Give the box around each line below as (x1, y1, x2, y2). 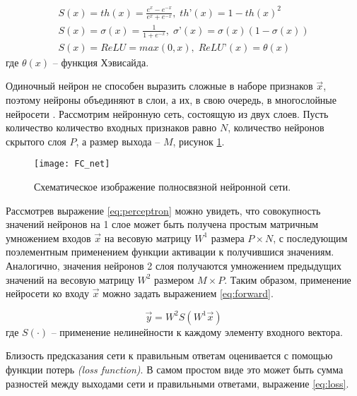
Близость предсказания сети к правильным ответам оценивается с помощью (6, 348, 333, 363)
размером (154, 272, 194, 287)
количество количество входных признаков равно (6, 120, 217, 135)
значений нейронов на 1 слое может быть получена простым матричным (6, 217, 319, 232)
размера (211, 230, 245, 245)
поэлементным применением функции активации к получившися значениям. (6, 244, 334, 259)
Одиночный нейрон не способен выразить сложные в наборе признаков (6, 78, 313, 93)
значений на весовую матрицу (6, 272, 134, 287)
